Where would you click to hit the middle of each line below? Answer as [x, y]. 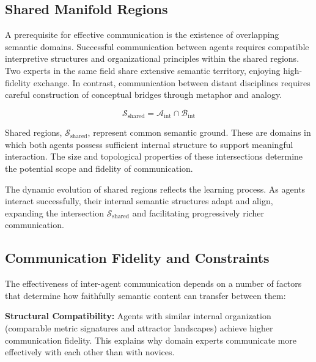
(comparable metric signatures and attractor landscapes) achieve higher [139, 327]
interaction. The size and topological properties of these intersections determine [154, 156]
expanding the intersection [54, 212]
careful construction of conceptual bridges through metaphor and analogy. [144, 94]
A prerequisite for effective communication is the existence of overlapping [142, 35]
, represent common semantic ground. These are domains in [199, 132]
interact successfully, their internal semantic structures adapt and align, [139, 201]
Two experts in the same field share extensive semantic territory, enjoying [143, 70]
